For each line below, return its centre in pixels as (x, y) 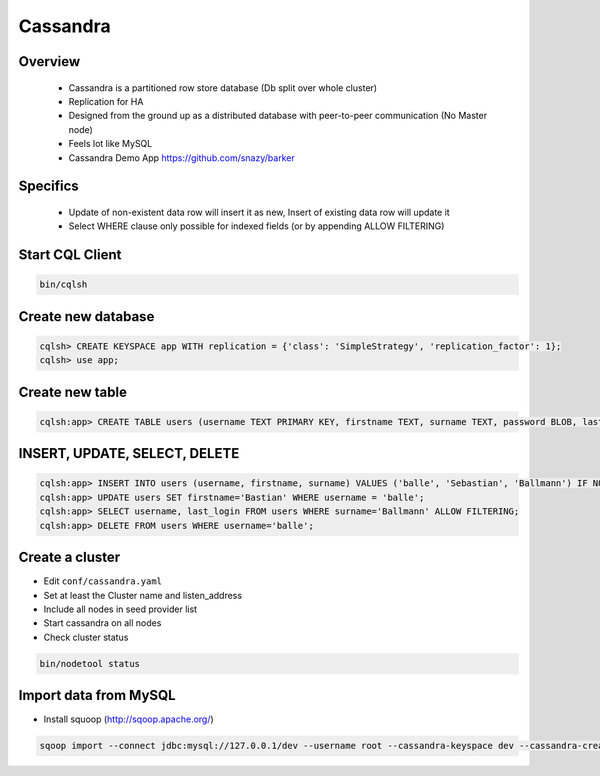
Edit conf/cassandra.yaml (103, 581)
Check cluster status (86, 637)
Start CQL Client (70, 255)
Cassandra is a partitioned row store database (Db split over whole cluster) (223, 87)
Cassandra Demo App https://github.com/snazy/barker (181, 157)
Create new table (72, 391)
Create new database (86, 316)
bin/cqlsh (63, 284)
